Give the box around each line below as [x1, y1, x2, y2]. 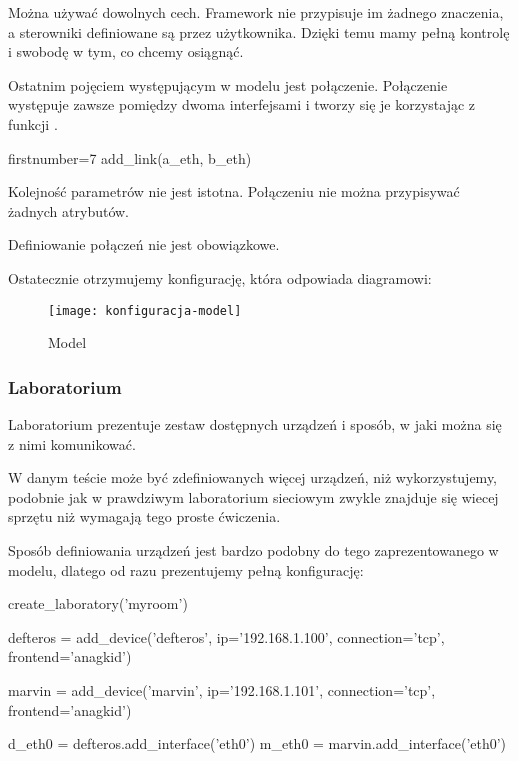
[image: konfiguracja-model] [48, 303, 242, 318]
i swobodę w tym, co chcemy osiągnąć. [8, 41, 244, 62]
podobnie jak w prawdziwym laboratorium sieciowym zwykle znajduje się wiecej [8, 486, 499, 507]
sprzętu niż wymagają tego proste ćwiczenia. [8, 506, 281, 527]
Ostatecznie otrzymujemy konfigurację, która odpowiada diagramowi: [8, 267, 432, 288]
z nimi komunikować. [8, 433, 136, 454]
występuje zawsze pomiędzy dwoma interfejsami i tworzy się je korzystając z [8, 94, 476, 115]
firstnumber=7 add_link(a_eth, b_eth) [8, 147, 252, 168]
